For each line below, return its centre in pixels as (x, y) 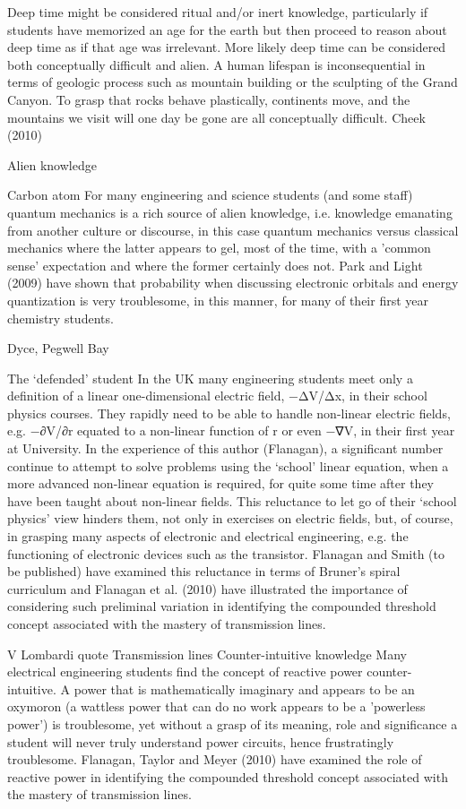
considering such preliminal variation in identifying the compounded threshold (222, 606)
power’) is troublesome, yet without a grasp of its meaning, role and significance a (233, 723)
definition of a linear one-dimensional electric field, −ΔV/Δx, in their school (217, 396)
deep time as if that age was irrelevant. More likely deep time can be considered (227, 47)
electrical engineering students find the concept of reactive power (185, 671)
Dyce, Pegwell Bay (58, 348)
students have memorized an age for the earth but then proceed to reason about (227, 29)
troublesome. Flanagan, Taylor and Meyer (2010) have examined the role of (215, 759)
